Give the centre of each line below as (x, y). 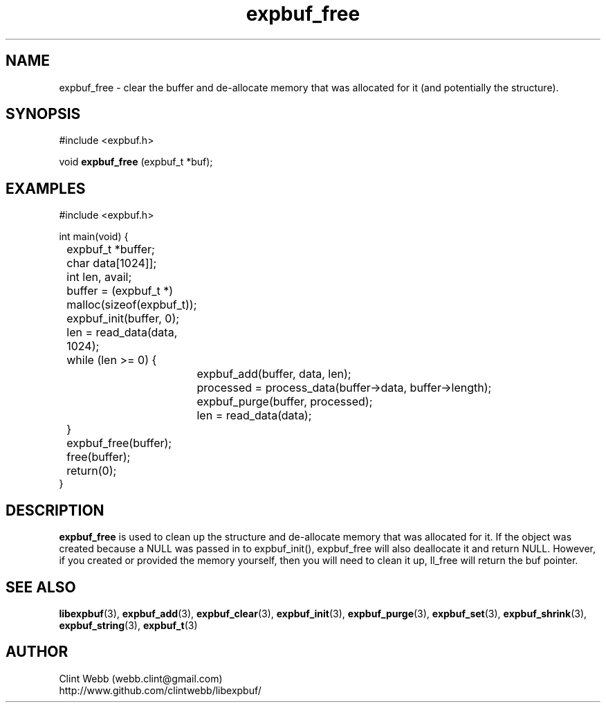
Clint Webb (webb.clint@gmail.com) (141, 678)
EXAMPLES (46, 188)
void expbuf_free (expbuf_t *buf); (136, 162)
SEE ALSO (41, 587)
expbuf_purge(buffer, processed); (285, 402)
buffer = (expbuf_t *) (120, 291)
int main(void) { (94, 237)
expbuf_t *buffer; (111, 249)
